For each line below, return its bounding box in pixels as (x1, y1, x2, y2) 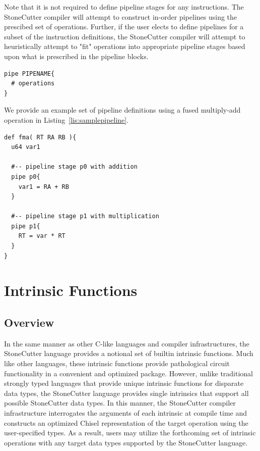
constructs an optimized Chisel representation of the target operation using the (4, 417, 248, 428)
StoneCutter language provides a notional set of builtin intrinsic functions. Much (4, 348, 253, 359)
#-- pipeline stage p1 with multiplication (11, 213, 159, 220)
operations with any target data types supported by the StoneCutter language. (4, 437, 248, 447)
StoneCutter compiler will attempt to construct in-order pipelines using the (4, 11, 237, 22)
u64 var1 (11, 143, 40, 151)
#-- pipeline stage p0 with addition (11, 163, 138, 171)
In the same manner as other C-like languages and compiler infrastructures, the (4, 338, 249, 348)
